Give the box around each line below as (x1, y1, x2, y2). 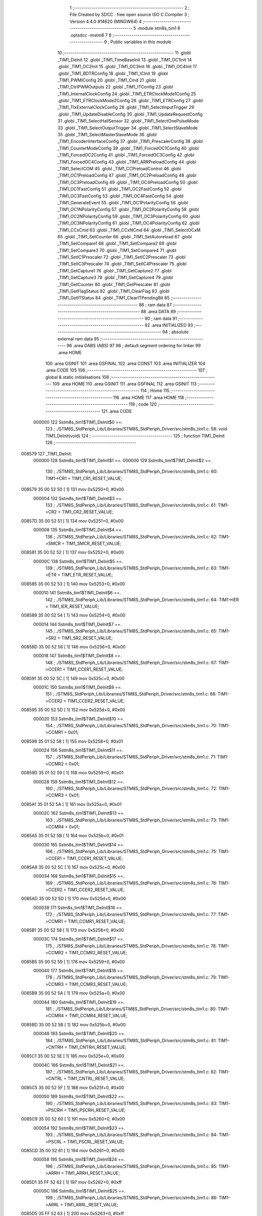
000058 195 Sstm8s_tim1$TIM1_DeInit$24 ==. (33, 1157, 125, 1162)
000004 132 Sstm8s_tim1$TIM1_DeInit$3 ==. (33, 495, 123, 501)
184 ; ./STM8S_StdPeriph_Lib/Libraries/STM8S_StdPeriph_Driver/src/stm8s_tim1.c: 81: (45, 1037, 217, 1043)
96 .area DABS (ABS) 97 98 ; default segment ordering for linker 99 (66, 343, 201, 349)
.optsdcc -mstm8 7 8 (69, 32, 112, 38)
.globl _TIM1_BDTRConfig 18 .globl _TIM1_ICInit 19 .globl (57, 71, 168, 76)
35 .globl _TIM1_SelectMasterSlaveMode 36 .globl (57, 132, 157, 138)
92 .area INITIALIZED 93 (145, 322, 194, 328)
